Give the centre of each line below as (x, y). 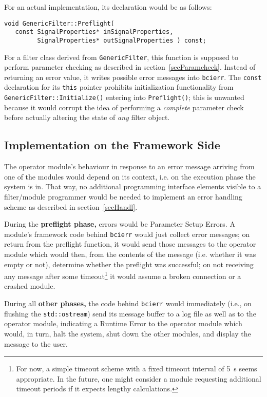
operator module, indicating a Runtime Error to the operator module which (123, 323)
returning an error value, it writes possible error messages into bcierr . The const (133, 77)
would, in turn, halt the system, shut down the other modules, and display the (128, 333)
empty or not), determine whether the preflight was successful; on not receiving (129, 264)
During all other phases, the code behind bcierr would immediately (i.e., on (128, 303)
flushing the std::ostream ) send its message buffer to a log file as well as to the (130, 313)
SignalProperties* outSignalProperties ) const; (122, 40)
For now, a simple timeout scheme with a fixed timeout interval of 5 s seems (137, 369)
